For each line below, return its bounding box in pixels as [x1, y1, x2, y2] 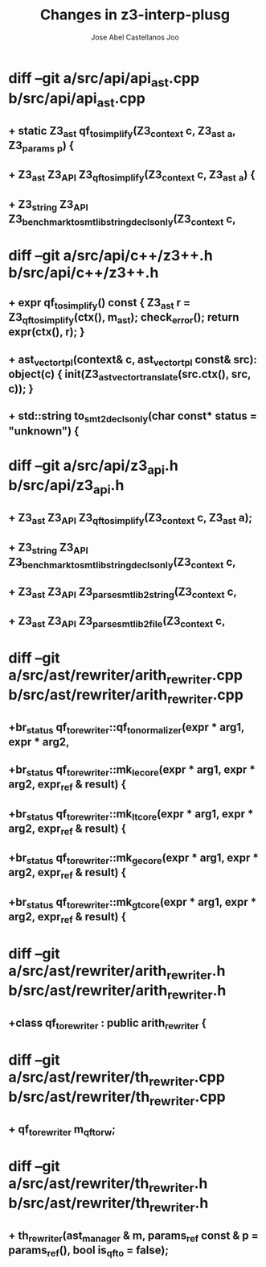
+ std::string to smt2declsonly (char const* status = [8, 409, 257, 425]
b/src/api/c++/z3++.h [8, 264, 159, 282]
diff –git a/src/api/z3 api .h [8, 456, 178, 477]
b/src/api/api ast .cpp [8, 89, 146, 110]
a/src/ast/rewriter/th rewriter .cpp [8, 1068, 225, 1089]
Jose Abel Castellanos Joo [91, 32, 179, 42]
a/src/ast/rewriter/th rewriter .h [8, 1174, 208, 1195]
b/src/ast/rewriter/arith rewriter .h [8, 982, 227, 1003]
